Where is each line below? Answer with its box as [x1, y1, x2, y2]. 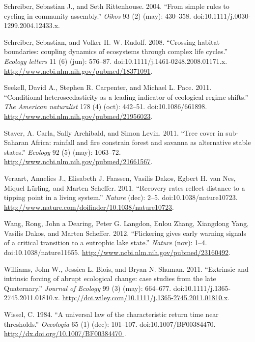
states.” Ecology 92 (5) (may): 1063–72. [4, 146, 121, 157]
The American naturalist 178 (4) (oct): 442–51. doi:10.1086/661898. [4, 101, 207, 112]
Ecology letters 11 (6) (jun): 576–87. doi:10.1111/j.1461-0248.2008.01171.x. [4, 56, 227, 66]
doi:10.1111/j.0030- [193, 10, 251, 21]
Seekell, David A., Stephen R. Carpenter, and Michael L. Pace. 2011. [4, 82, 212, 92]
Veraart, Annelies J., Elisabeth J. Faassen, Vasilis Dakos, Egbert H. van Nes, [4, 172, 236, 183]
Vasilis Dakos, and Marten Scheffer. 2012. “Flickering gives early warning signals [4, 228, 246, 238]
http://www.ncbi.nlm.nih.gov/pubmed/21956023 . [4, 111, 153, 121]
